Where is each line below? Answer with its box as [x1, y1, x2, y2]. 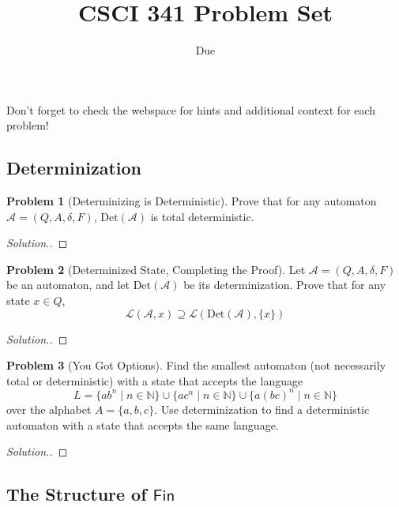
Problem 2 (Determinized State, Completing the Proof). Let [6, 261, 306, 277]
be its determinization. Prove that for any [183, 276, 386, 293]
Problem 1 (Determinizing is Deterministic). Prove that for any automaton [6, 193, 377, 209]
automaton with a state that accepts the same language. [6, 416, 279, 433]
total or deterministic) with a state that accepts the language [6, 372, 303, 389]
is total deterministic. [150, 208, 254, 224]
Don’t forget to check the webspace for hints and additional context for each [6, 101, 376, 118]
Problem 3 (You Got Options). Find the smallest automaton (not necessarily [6, 357, 386, 374]
